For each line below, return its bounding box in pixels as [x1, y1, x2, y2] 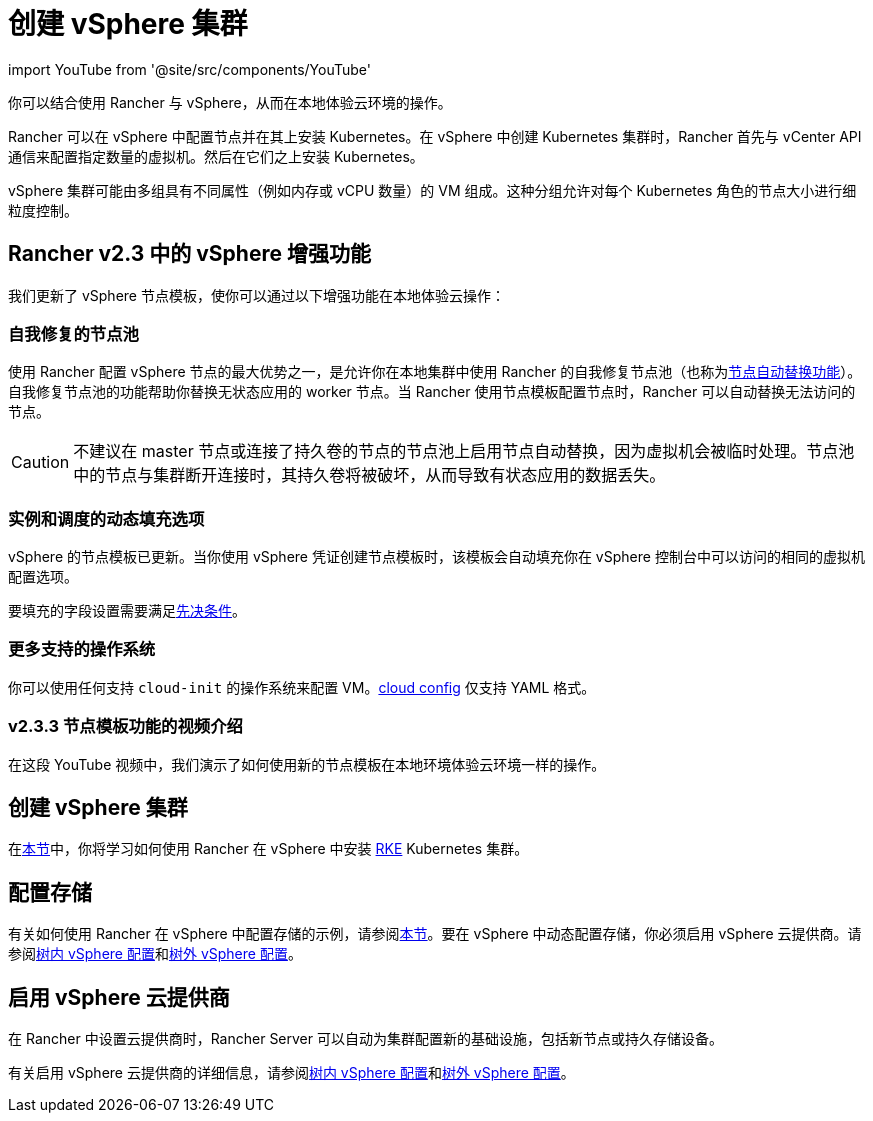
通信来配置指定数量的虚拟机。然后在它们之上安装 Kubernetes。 [8, 147, 424, 165]
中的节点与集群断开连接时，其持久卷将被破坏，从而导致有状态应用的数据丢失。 [73, 465, 666, 486]
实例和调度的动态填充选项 [8, 508, 205, 529]
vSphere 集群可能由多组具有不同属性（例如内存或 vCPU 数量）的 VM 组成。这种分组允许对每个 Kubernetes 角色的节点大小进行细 [8, 181, 857, 199]
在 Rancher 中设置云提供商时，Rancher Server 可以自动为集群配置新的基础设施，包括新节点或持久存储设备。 [8, 1030, 723, 1048]
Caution [11, 452, 70, 473]
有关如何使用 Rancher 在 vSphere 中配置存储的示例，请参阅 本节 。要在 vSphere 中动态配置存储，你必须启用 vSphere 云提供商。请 [8, 925, 862, 943]
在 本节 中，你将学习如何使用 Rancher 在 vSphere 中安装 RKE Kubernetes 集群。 [8, 840, 529, 858]
